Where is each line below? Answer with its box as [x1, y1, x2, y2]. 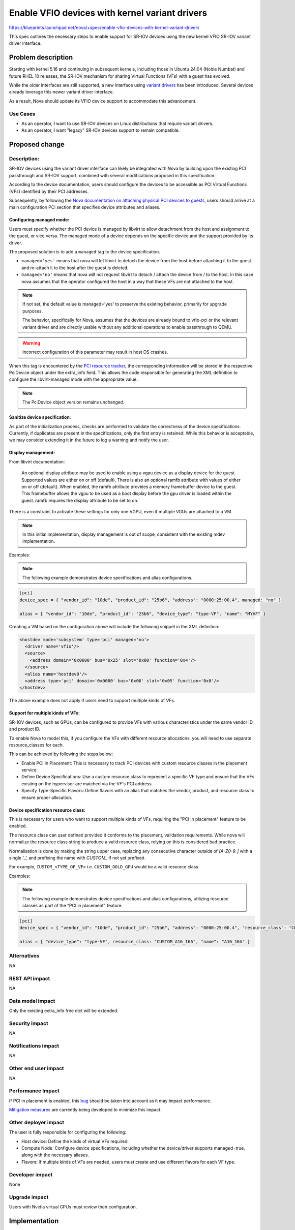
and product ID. [9, 726, 41, 732]
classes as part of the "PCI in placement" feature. [22, 902, 123, 908]
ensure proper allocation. [21, 795, 72, 800]
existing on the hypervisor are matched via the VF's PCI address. [21, 780, 153, 787]
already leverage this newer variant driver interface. [9, 89, 114, 95]
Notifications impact [9, 1043, 59, 1049]
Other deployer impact [9, 1119, 64, 1126]
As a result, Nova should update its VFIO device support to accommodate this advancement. [9, 98, 197, 104]
